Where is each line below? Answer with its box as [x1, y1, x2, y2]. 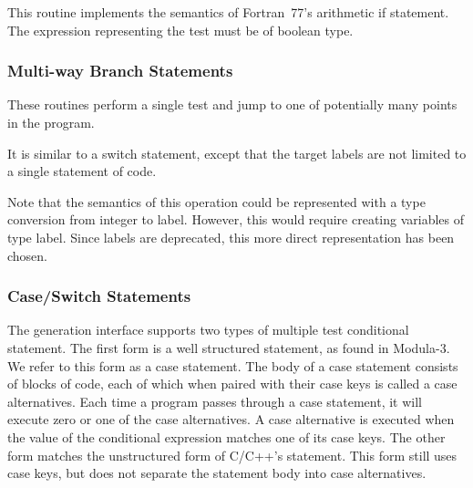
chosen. [7, 245, 48, 265]
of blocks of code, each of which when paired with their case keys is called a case [7, 374, 458, 393]
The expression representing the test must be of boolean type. [7, 20, 354, 39]
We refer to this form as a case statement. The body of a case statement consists [7, 356, 458, 375]
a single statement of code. [7, 161, 157, 181]
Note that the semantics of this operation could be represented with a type [7, 192, 426, 211]
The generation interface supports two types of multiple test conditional [7, 320, 409, 339]
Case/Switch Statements [7, 285, 191, 307]
